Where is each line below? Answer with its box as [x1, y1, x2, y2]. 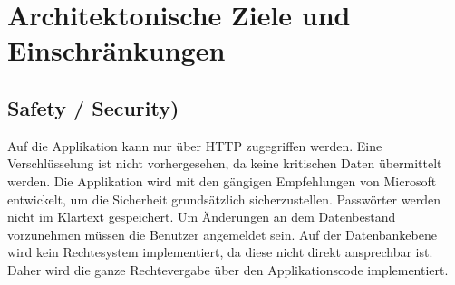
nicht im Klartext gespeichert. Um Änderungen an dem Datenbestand [7, 207, 396, 226]
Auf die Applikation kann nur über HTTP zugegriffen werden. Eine [7, 136, 382, 155]
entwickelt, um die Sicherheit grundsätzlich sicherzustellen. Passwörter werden [7, 189, 440, 208]
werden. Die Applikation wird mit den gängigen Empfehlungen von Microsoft [7, 171, 437, 190]
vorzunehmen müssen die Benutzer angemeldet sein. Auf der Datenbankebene [7, 224, 437, 243]
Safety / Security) [7, 93, 179, 121]
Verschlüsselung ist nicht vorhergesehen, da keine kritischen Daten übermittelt [7, 154, 442, 173]
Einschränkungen [7, 32, 226, 69]
